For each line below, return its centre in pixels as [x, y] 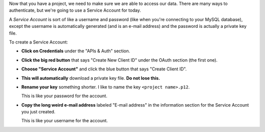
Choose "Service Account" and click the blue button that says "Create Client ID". [104, 69]
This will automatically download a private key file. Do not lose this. [91, 78]
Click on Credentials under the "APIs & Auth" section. [76, 51]
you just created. [39, 112]
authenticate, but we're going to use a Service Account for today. [75, 10]
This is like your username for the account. [65, 121]
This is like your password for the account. [64, 96]
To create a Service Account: [39, 42]
